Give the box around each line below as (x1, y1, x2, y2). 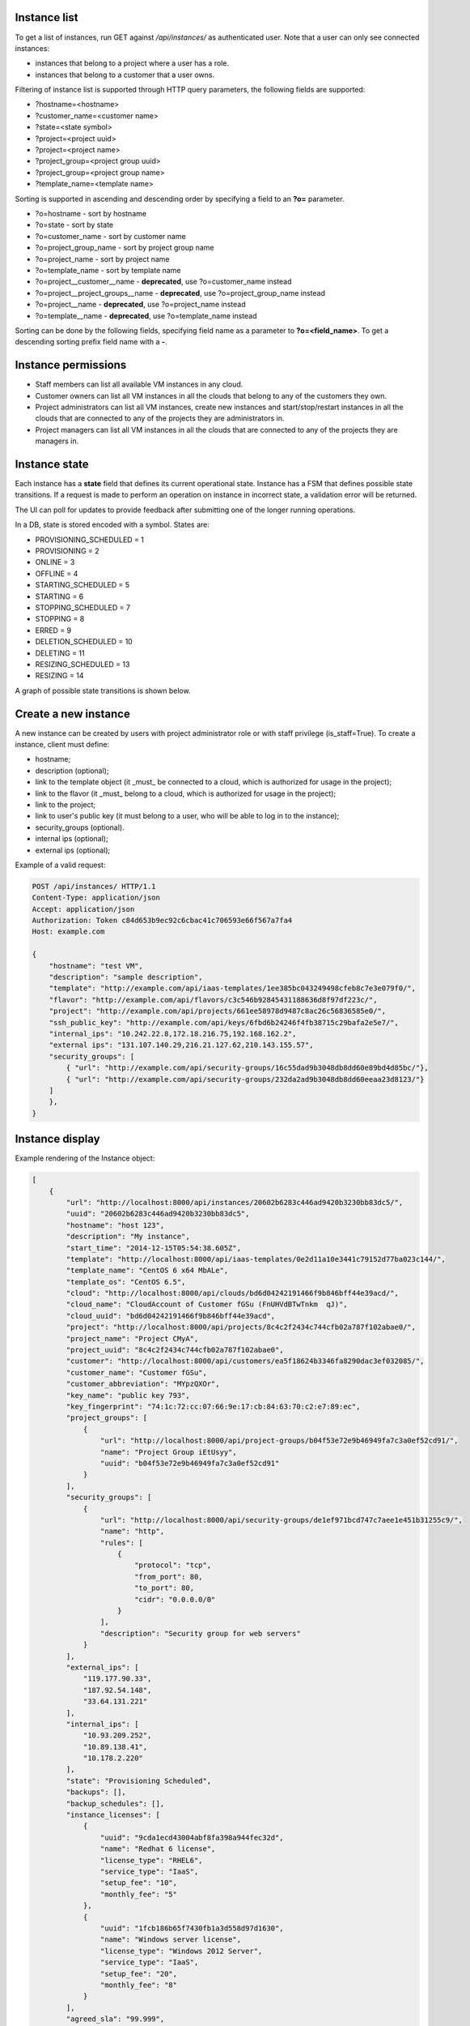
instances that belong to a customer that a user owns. (35, 70, 214, 79)
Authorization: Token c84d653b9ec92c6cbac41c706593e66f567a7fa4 (32, 916, 293, 925)
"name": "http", (100, 1527, 165, 1536)
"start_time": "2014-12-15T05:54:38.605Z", (66, 1243, 242, 1252)
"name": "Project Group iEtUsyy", (100, 1447, 238, 1456)
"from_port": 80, (133, 1572, 203, 1581)
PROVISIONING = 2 (35, 546, 100, 555)
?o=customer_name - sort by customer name (35, 231, 186, 241)
